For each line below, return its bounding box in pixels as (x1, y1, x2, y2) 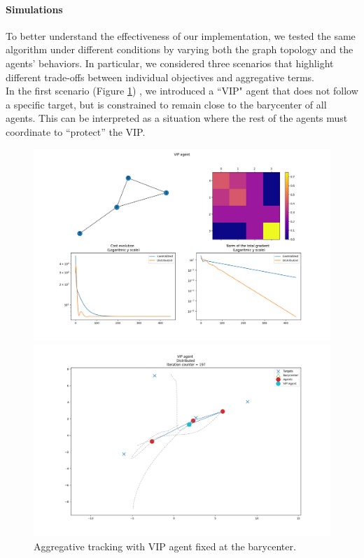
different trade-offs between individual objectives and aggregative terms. (6, 69, 314, 84)
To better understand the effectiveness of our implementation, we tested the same (6, 28, 356, 43)
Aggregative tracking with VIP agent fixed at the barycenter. (34, 538, 296, 553)
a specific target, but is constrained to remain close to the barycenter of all (6, 97, 327, 111)
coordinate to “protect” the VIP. (6, 124, 146, 139)
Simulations (6, 1, 63, 16)
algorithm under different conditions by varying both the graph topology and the (6, 42, 353, 57)
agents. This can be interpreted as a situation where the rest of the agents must (6, 111, 348, 125)
